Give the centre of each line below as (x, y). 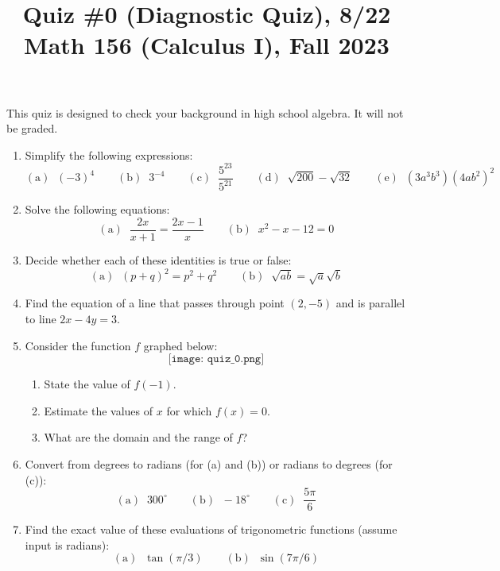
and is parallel (370, 303)
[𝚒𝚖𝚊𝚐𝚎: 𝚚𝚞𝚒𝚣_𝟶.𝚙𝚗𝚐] (216, 359)
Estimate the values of (99, 410)
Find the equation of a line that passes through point (155, 303)
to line (41, 318)
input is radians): (67, 544)
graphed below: (180, 345)
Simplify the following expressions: (109, 154)
